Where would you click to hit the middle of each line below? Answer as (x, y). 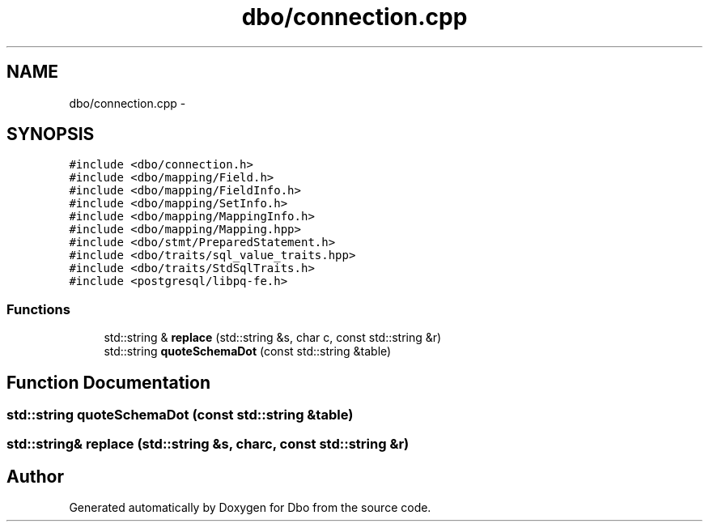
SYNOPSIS (51, 134)
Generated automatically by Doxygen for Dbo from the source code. (250, 508)
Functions (38, 309)
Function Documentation (108, 382)
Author (35, 476)
